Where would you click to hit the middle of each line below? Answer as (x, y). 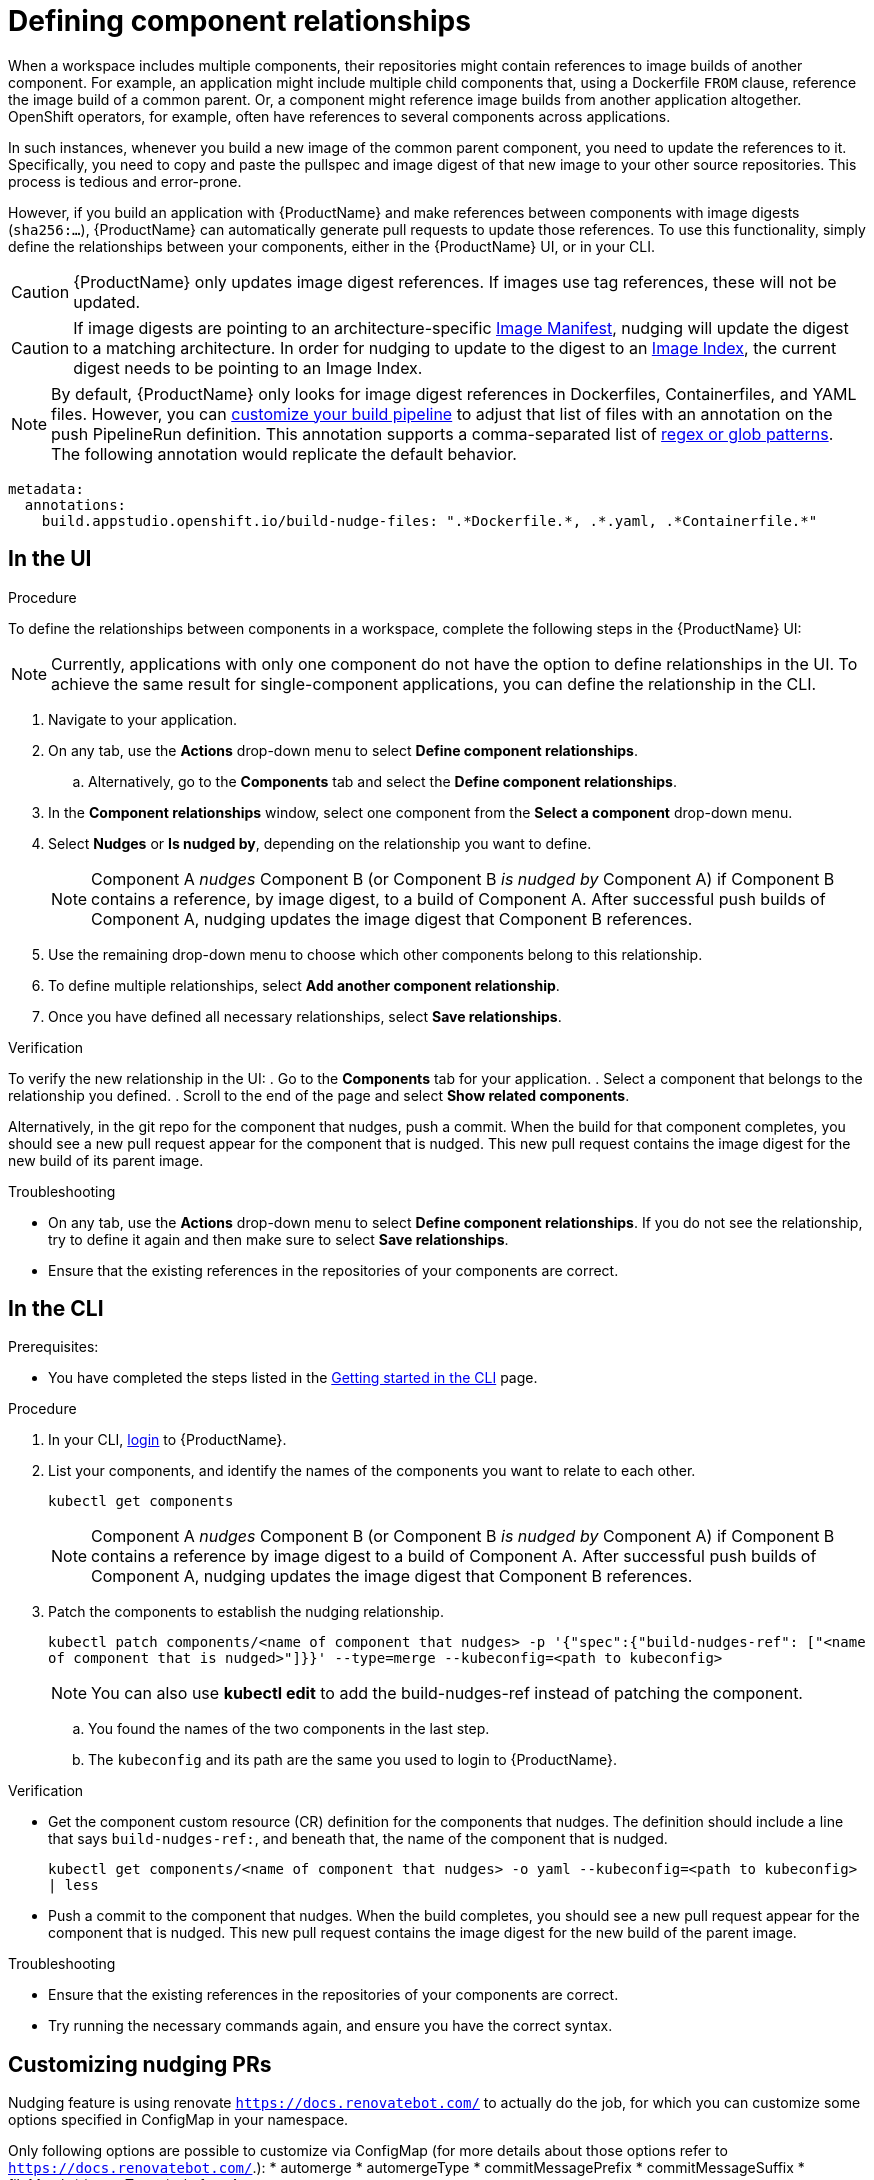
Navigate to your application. (143, 719)
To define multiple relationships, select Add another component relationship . (304, 985)
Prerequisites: (53, 1347)
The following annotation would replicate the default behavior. (284, 453)
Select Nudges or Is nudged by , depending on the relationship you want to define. (320, 843)
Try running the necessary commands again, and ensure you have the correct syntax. (330, 2026)
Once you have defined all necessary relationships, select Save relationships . (305, 1016)
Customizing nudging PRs (140, 2064)
